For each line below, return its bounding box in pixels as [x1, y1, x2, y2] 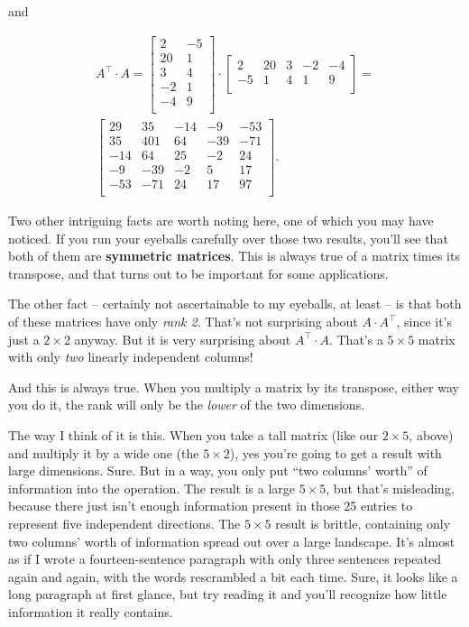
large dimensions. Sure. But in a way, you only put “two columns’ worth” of [8, 461, 428, 480]
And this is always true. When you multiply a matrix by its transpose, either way [8, 377, 459, 396]
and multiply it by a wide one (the [8, 443, 199, 462]
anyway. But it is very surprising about [74, 329, 291, 348]
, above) [409, 425, 454, 444]
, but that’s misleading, [326, 478, 455, 497]
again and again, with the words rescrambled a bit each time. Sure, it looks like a [8, 567, 458, 586]
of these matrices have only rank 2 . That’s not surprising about [8, 312, 358, 330]
